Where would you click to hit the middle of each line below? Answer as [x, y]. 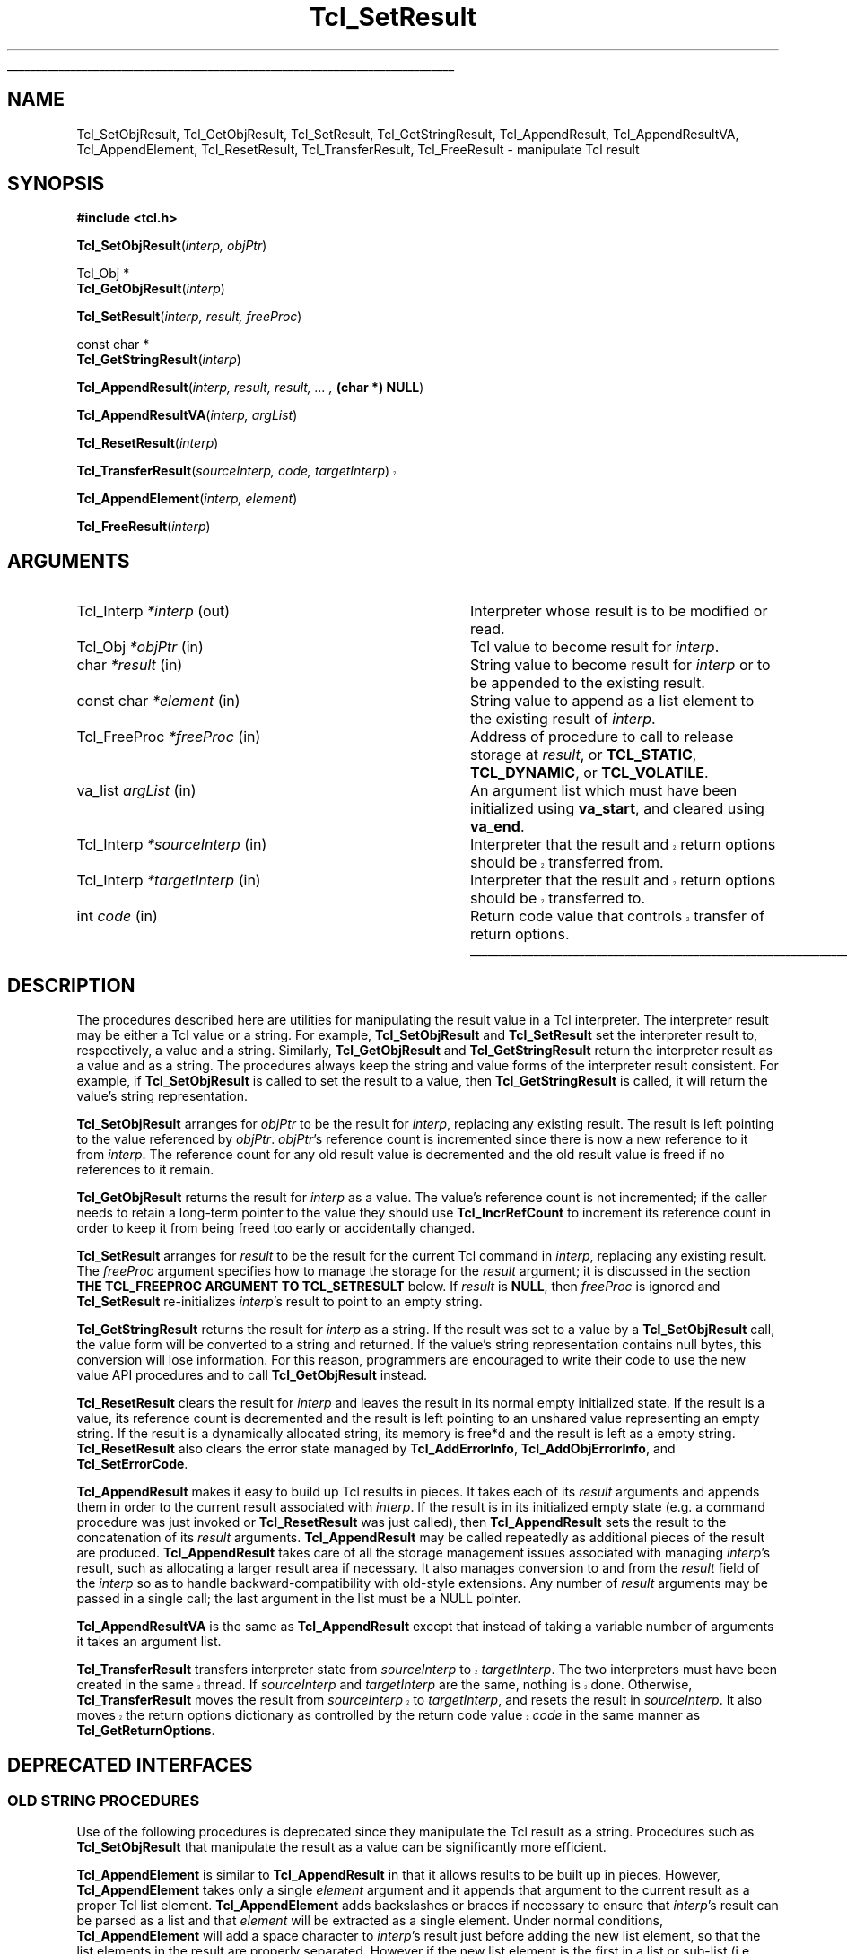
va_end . [497, 827]
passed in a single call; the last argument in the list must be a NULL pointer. [299, 1599]
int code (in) [117, 916]
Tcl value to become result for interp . [594, 647]
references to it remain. [145, 1170]
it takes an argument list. [149, 1642]
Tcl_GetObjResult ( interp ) [151, 289]
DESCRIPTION [71, 985]
